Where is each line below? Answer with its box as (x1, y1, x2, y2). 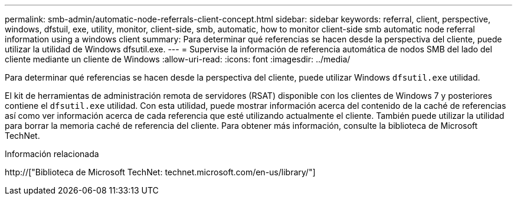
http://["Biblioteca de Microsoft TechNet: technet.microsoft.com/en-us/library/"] (5, 167, 316, 177)
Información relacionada (5, 149, 99, 159)
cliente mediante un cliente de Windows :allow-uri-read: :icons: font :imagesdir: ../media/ (5, 54, 351, 64)
